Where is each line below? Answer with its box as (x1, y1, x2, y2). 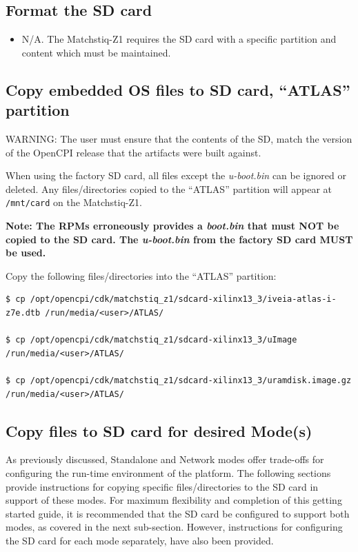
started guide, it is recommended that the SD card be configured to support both (6, 506, 350, 520)
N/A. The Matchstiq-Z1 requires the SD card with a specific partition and (21, 32, 337, 46)
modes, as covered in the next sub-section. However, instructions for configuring (6, 520, 343, 534)
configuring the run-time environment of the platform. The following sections (6, 465, 331, 480)
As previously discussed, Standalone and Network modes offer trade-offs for (6, 452, 324, 467)
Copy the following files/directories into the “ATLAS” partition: (6, 268, 277, 283)
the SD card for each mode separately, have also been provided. (6, 533, 274, 547)
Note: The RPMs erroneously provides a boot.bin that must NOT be (6, 218, 339, 233)
